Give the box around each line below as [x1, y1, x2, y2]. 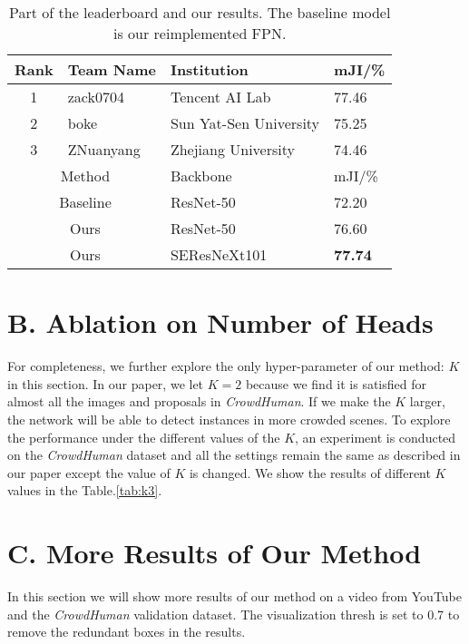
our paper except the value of [7, 463, 171, 482]
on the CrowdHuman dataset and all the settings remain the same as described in [7, 445, 461, 464]
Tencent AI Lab [170, 86, 271, 107]
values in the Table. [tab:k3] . [7, 481, 162, 500]
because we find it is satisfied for [245, 374, 426, 393]
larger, [409, 392, 445, 411]
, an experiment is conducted [295, 427, 456, 446]
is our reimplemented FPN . [113, 23, 287, 44]
